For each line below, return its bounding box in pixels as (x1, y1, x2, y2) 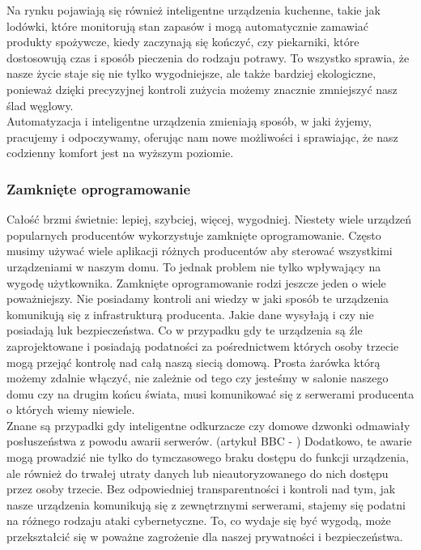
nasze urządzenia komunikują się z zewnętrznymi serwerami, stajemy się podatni (6, 496, 406, 513)
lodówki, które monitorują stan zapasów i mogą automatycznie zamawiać (6, 17, 369, 34)
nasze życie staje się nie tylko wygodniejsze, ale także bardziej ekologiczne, (6, 65, 376, 82)
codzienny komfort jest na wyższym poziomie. (6, 144, 234, 161)
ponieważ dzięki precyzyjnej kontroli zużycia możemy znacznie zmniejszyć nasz (6, 80, 398, 97)
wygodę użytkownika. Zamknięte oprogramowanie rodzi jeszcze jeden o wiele (6, 274, 386, 291)
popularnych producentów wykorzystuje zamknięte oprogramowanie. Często (6, 226, 381, 243)
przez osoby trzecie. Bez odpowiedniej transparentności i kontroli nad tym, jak (6, 480, 396, 497)
